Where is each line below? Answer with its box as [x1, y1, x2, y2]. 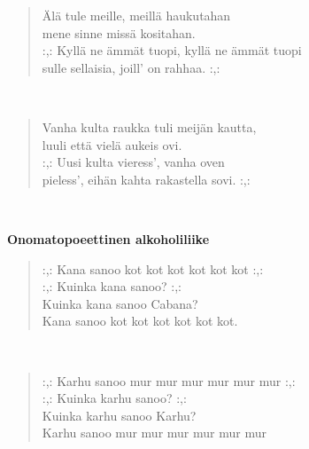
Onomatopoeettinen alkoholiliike [7, 229, 210, 248]
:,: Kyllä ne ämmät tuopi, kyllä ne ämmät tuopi [42, 41, 302, 59]
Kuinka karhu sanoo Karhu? [42, 406, 197, 424]
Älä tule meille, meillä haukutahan [42, 6, 231, 24]
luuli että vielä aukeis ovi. [42, 135, 182, 154]
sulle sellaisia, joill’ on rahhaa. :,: [42, 58, 220, 76]
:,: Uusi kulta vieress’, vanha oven [42, 153, 225, 171]
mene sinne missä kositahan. [42, 23, 196, 42]
